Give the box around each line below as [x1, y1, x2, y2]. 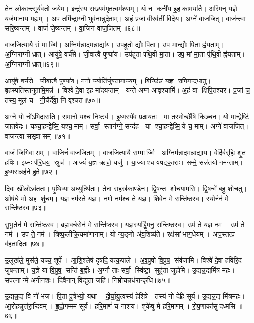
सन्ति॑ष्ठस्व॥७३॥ [5, 202, 47, 213]
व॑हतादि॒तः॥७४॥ [5, 238, 45, 248]
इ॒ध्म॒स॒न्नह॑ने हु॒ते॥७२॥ [5, 166, 57, 177]
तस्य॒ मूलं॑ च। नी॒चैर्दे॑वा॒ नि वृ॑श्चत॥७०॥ [5, 94, 100, 105]
